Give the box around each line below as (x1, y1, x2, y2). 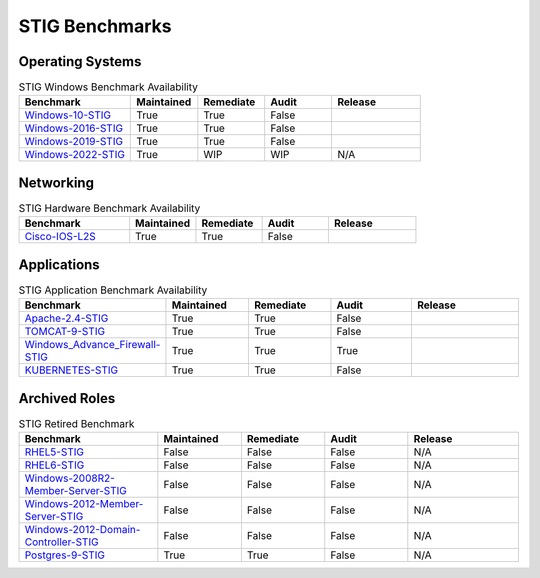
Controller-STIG (24, 535, 99, 549)
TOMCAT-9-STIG (24, 325, 105, 339)
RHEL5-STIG (24, 445, 85, 459)
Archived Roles (18, 390, 116, 407)
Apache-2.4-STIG (24, 311, 109, 325)
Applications (18, 256, 100, 273)
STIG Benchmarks (18, 15, 172, 37)
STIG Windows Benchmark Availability (18, 80, 199, 94)
